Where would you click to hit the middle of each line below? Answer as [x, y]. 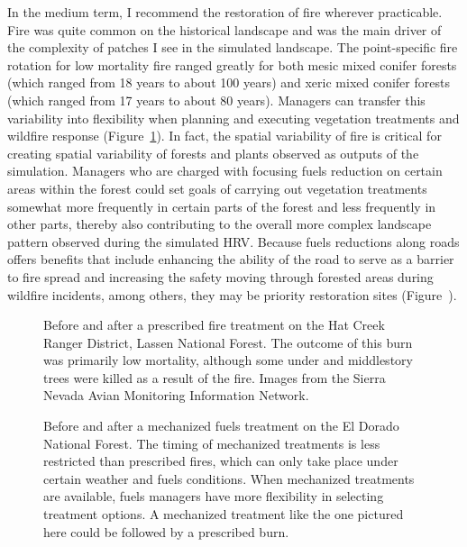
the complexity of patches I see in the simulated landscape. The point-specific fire [233, 47]
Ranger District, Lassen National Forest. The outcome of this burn [228, 342]
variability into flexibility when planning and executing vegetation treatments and [233, 118]
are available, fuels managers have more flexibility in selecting [214, 496]
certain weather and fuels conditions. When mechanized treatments [229, 478]
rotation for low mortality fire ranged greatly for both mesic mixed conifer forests [232, 64]
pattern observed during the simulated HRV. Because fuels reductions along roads [233, 241]
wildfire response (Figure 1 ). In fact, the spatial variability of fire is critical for [224, 136]
